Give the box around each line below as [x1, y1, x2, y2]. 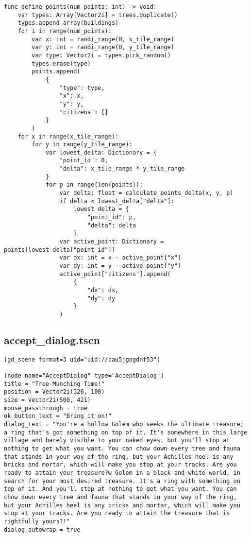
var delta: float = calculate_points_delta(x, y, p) [59, 190, 234, 197]
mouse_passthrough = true [4, 404, 87, 412]
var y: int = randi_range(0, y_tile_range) [32, 44, 174, 51]
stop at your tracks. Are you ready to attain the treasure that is [4, 510, 230, 517]
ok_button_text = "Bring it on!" [4, 413, 112, 420]
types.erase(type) [32, 60, 91, 67]
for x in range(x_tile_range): [17, 133, 119, 140]
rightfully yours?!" [4, 518, 70, 525]
